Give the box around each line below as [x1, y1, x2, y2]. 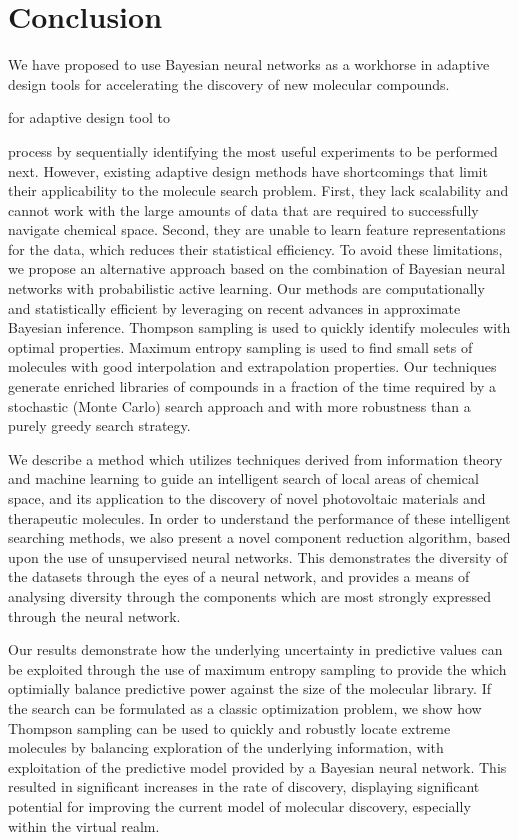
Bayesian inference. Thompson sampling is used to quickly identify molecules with [8, 317, 511, 338]
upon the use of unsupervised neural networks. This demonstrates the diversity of [8, 546, 508, 567]
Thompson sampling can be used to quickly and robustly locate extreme [8, 717, 451, 738]
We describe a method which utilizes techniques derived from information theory [8, 448, 503, 469]
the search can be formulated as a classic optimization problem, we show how [8, 697, 482, 718]
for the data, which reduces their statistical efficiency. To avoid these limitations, [8, 238, 503, 259]
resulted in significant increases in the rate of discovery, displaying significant [8, 776, 480, 797]
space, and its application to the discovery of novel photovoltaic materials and [8, 488, 486, 508]
